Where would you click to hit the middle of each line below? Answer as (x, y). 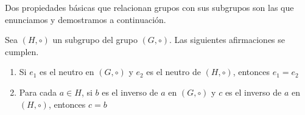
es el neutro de (174, 72)
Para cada (38, 92)
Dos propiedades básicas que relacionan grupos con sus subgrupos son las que (149, 7)
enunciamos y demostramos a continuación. (86, 19)
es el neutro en (67, 72)
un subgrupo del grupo (95, 40)
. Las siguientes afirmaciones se (227, 40)
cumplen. (22, 51)
